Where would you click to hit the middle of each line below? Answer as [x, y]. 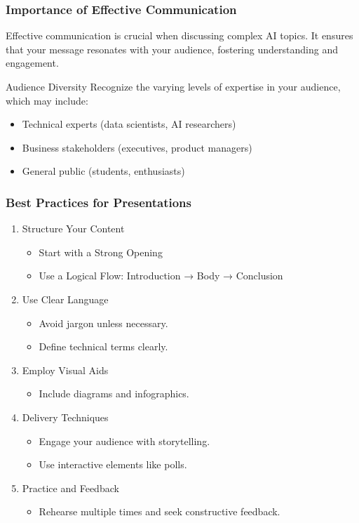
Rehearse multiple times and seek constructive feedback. [160, 511]
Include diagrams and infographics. [114, 393]
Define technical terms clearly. [103, 346]
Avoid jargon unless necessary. [103, 323]
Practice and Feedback [70, 488]
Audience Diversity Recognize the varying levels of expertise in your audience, [173, 86]
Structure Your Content [73, 229]
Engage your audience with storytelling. [124, 441]
